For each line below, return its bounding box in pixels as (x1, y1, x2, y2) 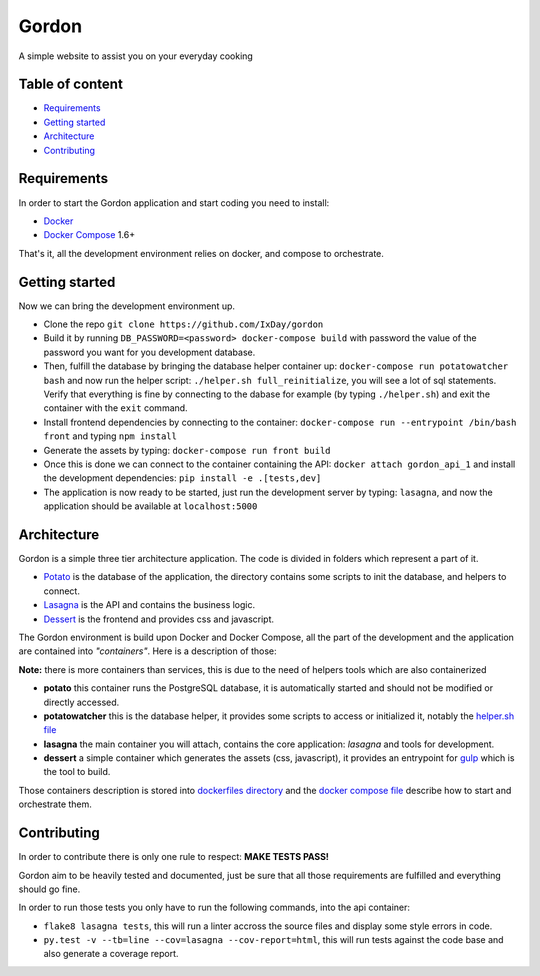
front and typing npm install (43, 430, 177, 442)
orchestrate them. (18, 798, 92, 810)
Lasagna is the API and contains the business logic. (43, 599, 255, 611)
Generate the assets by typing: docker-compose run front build (43, 444, 331, 456)
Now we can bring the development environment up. (18, 300, 235, 312)
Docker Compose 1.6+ (43, 229, 135, 241)
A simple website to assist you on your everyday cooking (18, 50, 254, 62)
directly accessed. (43, 696, 120, 708)
